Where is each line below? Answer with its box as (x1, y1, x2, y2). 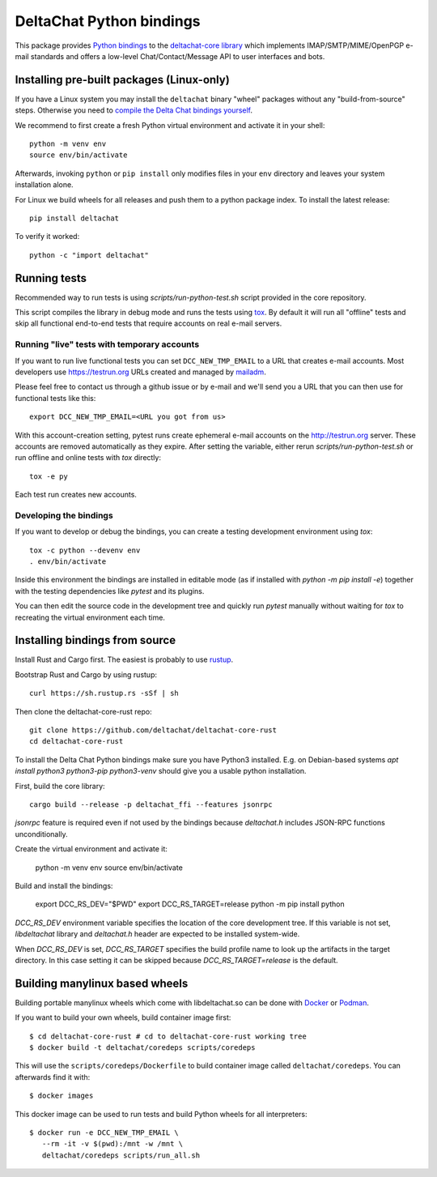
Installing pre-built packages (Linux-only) (15, 73, 230, 87)
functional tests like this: (15, 393, 96, 403)
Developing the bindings (15, 510, 113, 521)
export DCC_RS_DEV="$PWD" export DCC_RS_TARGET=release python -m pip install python (35, 899, 346, 909)
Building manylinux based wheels (15, 976, 189, 990)
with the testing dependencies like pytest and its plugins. (15, 586, 205, 595)
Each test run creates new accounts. (15, 490, 138, 500)
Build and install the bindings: (15, 881, 113, 890)
